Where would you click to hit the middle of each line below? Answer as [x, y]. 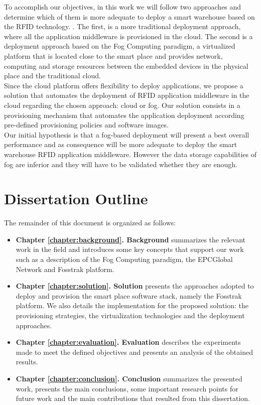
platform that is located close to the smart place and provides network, [113, 55]
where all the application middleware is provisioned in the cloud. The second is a [128, 36]
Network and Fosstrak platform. [65, 269]
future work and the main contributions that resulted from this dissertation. [133, 398]
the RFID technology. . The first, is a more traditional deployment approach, [122, 26]
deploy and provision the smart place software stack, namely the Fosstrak [129, 295]
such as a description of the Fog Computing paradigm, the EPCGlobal [124, 259]
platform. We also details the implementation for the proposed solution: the [132, 305]
